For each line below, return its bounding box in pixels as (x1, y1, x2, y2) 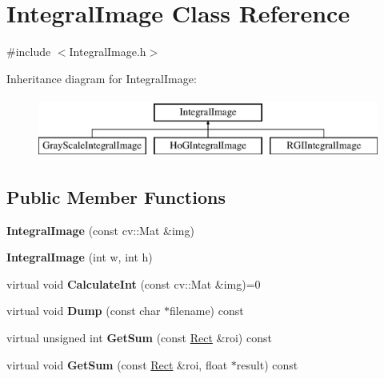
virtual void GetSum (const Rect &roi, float (6, 356, 228, 373)
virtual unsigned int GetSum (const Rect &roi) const (6, 329, 272, 346)
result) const (236, 356, 298, 373)
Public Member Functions (6, 184, 226, 209)
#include (6, 43, 51, 60)
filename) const (170, 302, 244, 319)
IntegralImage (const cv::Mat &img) (6, 221, 194, 238)
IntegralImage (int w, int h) (6, 249, 153, 265)
